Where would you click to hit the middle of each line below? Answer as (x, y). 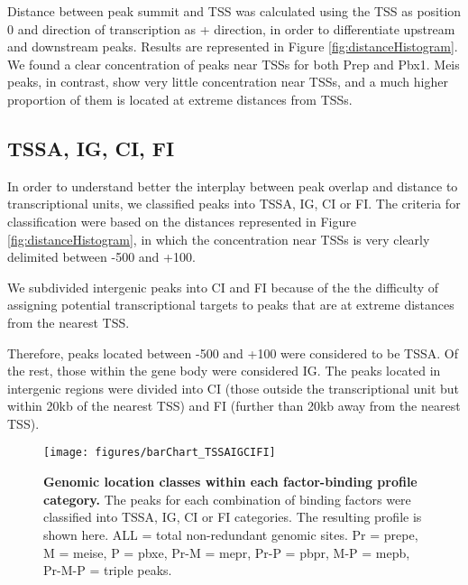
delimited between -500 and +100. (101, 257)
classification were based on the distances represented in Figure (182, 221)
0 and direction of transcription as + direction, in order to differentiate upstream (231, 28)
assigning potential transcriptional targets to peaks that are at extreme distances (231, 305)
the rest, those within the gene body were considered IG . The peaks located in (224, 371)
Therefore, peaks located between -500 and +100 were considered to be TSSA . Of (233, 353)
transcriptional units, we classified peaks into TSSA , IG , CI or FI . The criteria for (234, 204)
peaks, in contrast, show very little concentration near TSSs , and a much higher (228, 82)
